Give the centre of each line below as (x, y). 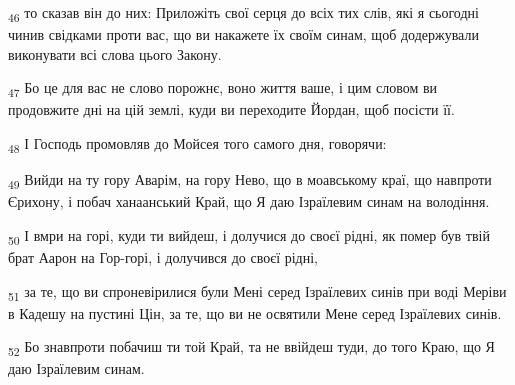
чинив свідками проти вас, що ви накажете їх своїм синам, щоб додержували (243, 34)
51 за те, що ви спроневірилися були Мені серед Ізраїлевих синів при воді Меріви (257, 292)
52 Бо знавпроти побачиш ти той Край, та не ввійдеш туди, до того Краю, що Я (251, 348)
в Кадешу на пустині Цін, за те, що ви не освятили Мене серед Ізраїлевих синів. (255, 312)
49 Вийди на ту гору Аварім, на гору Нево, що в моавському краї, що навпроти (250, 180)
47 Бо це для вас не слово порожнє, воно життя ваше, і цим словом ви (223, 89)
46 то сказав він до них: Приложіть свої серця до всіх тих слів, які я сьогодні (243, 13)
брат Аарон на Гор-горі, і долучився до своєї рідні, (163, 257)
